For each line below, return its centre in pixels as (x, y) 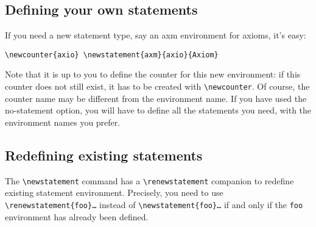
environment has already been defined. (77, 216)
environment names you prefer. (63, 122)
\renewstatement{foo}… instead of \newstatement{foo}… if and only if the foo (154, 204)
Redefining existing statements (104, 155)
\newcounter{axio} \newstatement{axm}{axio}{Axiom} (112, 55)
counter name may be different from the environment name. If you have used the (156, 98)
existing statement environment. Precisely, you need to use (114, 193)
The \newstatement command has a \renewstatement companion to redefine (149, 180)
